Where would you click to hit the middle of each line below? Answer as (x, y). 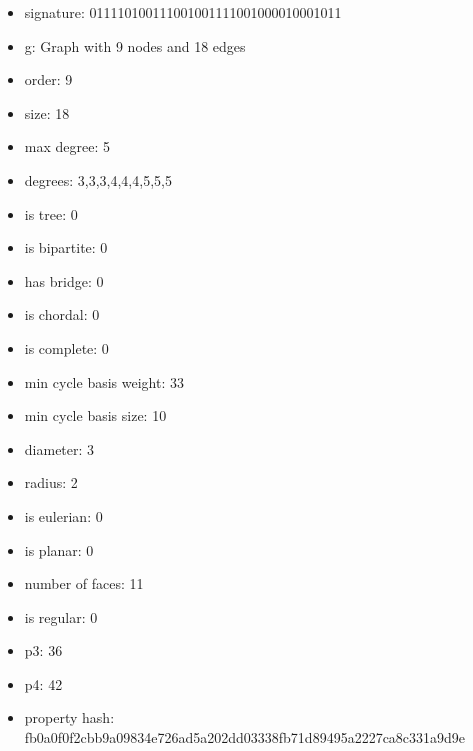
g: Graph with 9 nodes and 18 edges (135, 45)
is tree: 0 (51, 213)
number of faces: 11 (84, 583)
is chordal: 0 (62, 314)
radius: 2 (51, 482)
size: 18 (47, 112)
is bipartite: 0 (66, 247)
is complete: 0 (66, 347)
